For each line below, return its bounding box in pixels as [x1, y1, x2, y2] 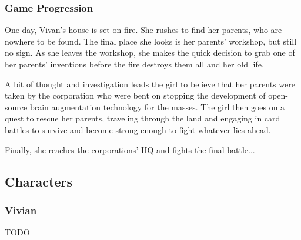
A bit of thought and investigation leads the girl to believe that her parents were [5, 77, 295, 90]
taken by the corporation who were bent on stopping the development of [5, 89, 266, 102]
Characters [5, 172, 72, 190]
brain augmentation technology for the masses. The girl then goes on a [29, 100, 285, 113]
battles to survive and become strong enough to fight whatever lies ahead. [5, 123, 271, 136]
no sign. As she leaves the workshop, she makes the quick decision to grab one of [5, 46, 295, 59]
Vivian [5, 202, 37, 217]
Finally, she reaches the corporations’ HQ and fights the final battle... [5, 143, 255, 156]
